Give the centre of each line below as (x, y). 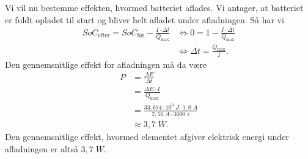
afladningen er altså (42, 148)
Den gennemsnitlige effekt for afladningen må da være (106, 64)
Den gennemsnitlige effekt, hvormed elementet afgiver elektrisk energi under (147, 137)
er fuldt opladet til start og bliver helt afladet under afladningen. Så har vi (145, 19)
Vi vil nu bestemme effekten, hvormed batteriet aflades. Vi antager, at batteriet (154, 7)
